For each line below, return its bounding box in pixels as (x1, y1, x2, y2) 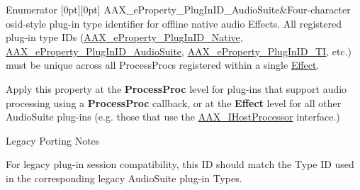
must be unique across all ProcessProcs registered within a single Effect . (6, 57, 320, 72)
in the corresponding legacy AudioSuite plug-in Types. (6, 170, 242, 185)
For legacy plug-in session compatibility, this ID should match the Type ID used (6, 157, 354, 172)
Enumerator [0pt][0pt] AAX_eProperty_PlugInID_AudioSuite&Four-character (6, 2, 351, 16)
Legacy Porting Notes (6, 133, 100, 147)
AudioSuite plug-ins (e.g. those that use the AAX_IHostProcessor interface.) (6, 109, 340, 124)
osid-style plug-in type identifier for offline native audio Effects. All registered (6, 16, 342, 30)
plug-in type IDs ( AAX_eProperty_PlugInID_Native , (6, 30, 243, 45)
